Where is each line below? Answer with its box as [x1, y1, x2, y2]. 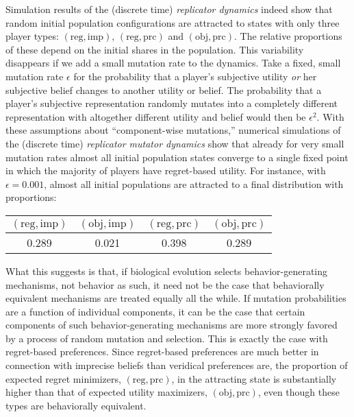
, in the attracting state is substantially [171, 371, 337, 385]
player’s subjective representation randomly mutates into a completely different [5, 96, 338, 110]
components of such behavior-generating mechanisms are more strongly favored [5, 318, 338, 332]
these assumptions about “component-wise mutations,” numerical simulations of [5, 123, 341, 137]
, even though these [257, 385, 340, 399]
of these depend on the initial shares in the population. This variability [5, 42, 304, 56]
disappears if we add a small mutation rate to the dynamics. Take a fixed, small [5, 56, 341, 70]
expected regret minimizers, [5, 371, 121, 385]
